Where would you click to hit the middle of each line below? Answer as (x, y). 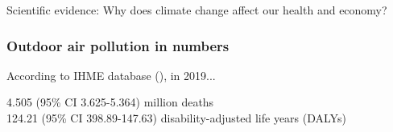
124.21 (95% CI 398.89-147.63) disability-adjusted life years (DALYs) (176, 118)
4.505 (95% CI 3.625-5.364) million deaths (110, 102)
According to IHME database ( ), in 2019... (111, 75)
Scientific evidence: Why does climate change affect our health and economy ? (197, 10)
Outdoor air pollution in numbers (118, 45)
